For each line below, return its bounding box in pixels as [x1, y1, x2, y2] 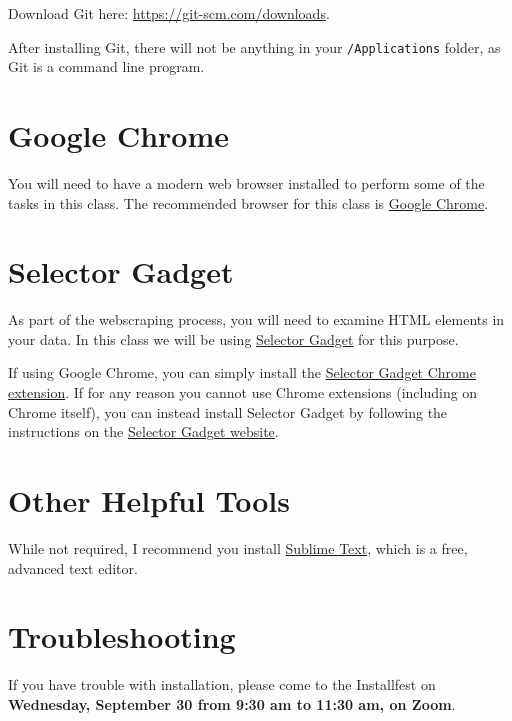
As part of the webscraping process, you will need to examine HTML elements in [8, 309, 505, 330]
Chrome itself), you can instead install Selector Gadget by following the [8, 401, 448, 422]
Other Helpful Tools [8, 480, 290, 521]
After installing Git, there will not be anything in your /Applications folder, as [8, 36, 501, 57]
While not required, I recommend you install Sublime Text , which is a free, [8, 537, 468, 558]
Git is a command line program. [8, 56, 205, 77]
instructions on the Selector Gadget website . [8, 421, 279, 442]
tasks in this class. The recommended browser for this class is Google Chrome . [8, 192, 489, 213]
